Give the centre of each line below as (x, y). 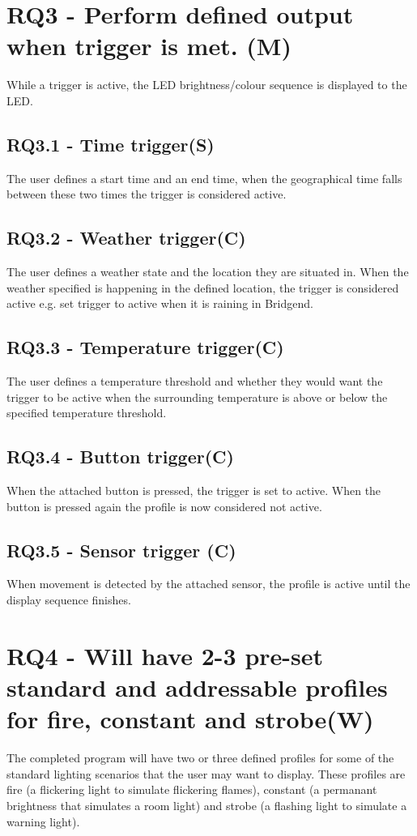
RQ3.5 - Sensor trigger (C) (121, 550)
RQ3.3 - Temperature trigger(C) (145, 347)
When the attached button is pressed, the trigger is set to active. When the (194, 491)
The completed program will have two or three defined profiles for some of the (200, 758)
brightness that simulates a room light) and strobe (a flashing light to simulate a (207, 805)
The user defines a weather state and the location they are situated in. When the (208, 272)
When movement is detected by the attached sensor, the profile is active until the (208, 584)
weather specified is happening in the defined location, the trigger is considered (203, 287)
